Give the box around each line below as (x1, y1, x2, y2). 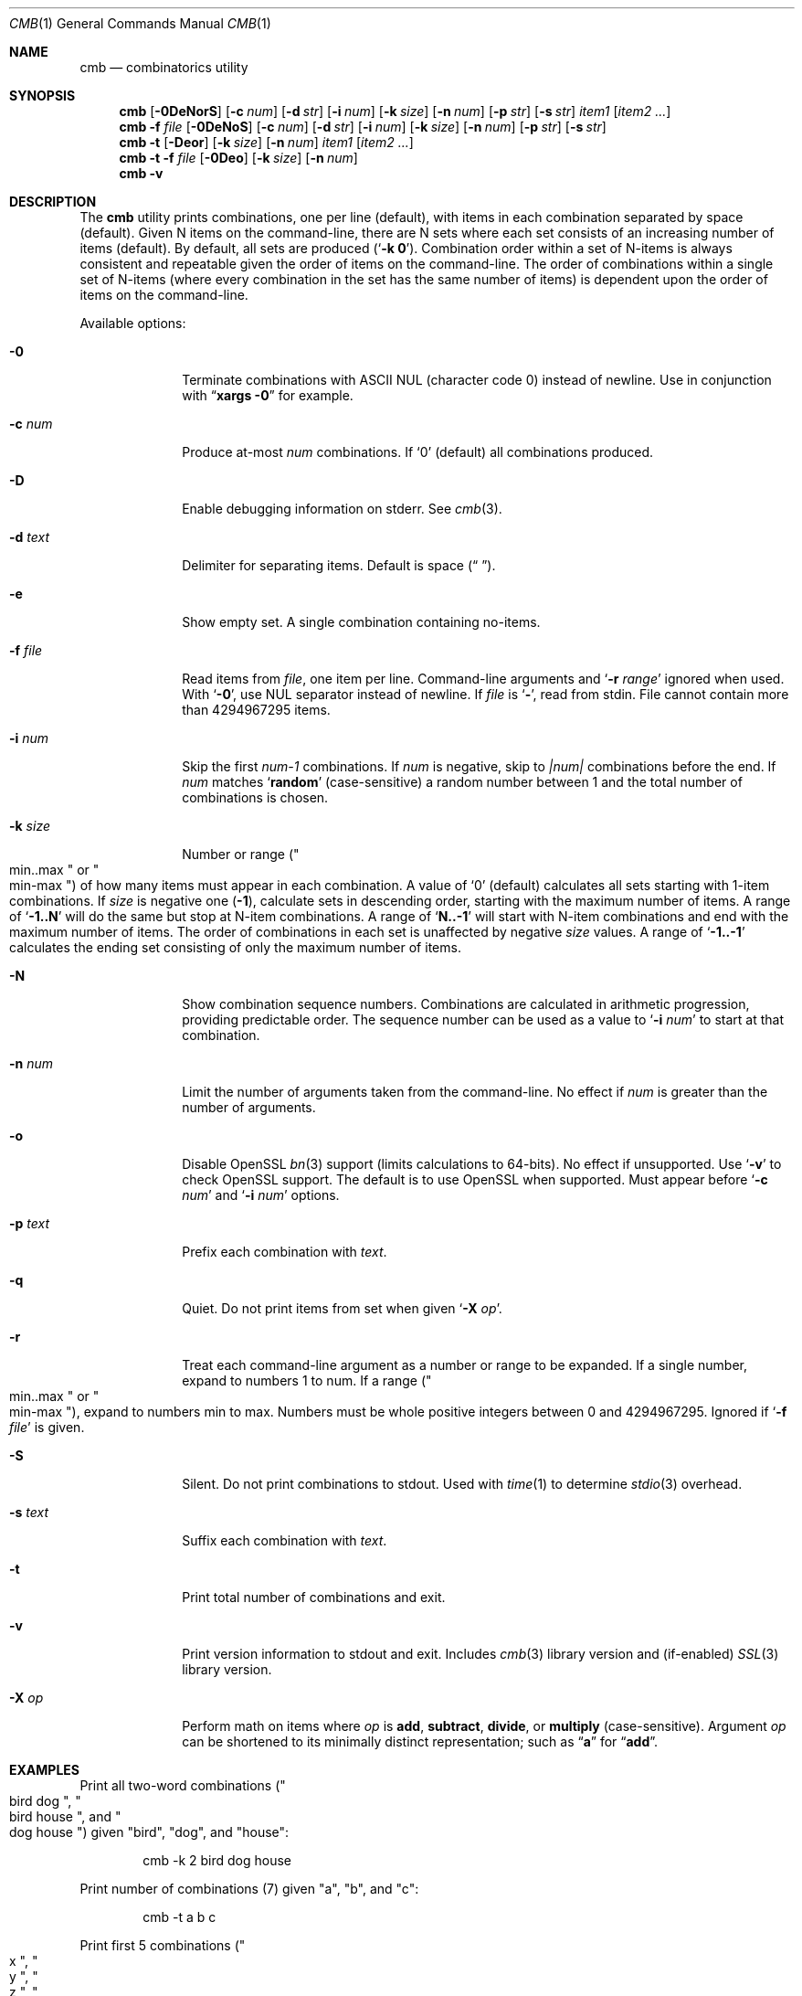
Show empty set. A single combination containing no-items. (182, 614, 541, 630)
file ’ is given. (9, 1419, 85, 1435)
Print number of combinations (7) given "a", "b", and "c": (79, 1881, 419, 1896)
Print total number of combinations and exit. (182, 1589, 446, 1605)
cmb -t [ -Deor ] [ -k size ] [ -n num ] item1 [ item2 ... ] (119, 134, 414, 150)
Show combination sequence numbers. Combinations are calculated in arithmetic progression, (182, 996, 750, 1012)
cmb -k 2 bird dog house (142, 1853, 291, 1868)
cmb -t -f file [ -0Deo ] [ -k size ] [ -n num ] (119, 150, 358, 165)
